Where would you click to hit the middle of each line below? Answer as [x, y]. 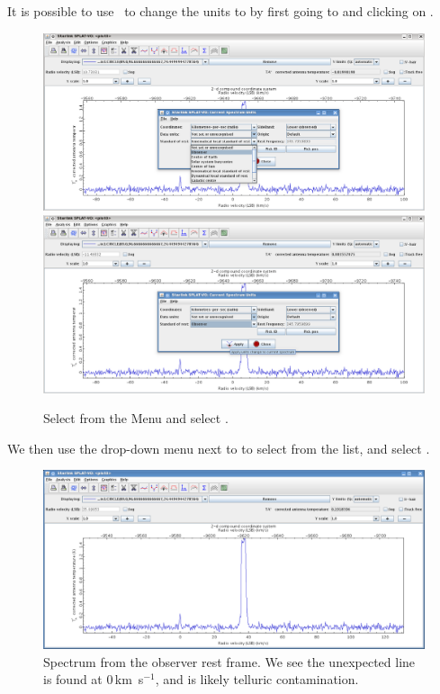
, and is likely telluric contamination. [257, 679]
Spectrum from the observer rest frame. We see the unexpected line [229, 661]
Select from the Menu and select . [136, 418]
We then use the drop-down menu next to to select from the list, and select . [219, 448]
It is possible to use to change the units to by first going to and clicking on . [220, 11]
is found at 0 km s [94, 679]
